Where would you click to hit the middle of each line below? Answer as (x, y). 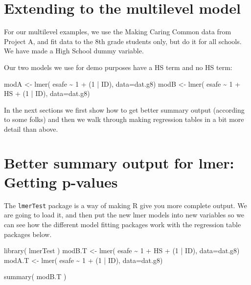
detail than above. (31, 129)
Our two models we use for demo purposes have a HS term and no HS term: (118, 67)
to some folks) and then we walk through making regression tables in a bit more (124, 119)
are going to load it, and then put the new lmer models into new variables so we (124, 215)
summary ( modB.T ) (35, 276)
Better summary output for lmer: (119, 162)
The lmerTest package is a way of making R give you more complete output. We (125, 205)
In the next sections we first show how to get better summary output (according (124, 109)
